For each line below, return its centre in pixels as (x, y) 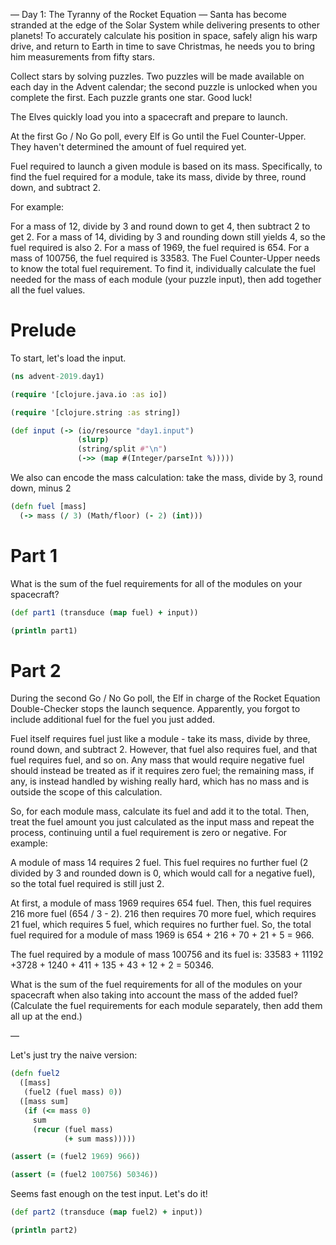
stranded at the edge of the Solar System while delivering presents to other (165, 25)
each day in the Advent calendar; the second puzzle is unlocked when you (164, 87)
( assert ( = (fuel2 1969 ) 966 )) (75, 1157)
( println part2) (44, 1230)
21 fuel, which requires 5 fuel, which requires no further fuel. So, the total (161, 925)
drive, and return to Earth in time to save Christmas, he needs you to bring (163, 46)
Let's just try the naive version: (74, 1055)
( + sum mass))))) (100, 1139)
